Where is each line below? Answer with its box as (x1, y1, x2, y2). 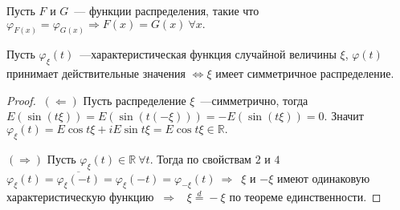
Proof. (6, 91, 36, 108)
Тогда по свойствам (157, 150, 251, 167)
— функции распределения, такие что (74, 2, 259, 18)
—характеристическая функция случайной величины (80, 46, 337, 63)
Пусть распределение (83, 91, 186, 108)
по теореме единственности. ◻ (229, 188, 382, 205)
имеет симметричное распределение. (215, 65, 394, 82)
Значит (331, 107, 364, 124)
